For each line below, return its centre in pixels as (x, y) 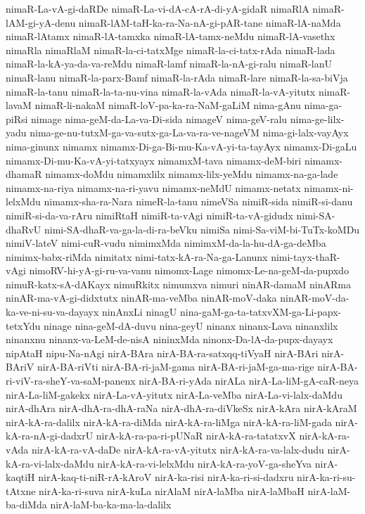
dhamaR (24, 174)
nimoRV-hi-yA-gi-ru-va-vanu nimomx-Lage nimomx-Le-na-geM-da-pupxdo (189, 270)
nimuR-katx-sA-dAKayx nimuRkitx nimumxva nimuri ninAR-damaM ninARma (178, 284)
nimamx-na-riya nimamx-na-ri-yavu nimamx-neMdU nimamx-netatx (153, 187)
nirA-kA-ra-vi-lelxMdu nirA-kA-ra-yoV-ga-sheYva (205, 463)
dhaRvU (24, 229)
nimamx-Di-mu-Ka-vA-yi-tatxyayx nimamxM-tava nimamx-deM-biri (154, 160)
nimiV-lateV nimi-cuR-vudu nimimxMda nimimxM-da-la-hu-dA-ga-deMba (166, 243)
